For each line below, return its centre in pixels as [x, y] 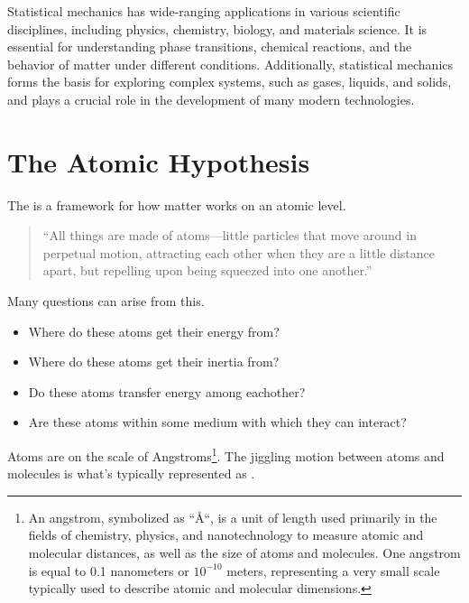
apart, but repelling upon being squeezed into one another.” [207, 270]
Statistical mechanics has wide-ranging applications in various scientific [204, 11]
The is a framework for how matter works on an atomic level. [177, 204]
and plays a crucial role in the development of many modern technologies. [211, 99]
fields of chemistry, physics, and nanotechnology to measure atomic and [226, 535]
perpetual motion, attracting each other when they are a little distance [239, 252]
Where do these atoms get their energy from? [154, 331]
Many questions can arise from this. [106, 301]
